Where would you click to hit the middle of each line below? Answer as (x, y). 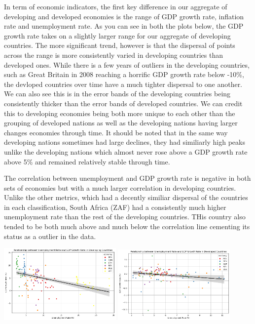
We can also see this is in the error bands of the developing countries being (117, 94)
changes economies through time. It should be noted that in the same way (116, 132)
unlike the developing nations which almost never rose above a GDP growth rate (126, 151)
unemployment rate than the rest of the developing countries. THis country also (125, 217)
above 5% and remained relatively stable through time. (87, 161)
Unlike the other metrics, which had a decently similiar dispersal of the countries (126, 197)
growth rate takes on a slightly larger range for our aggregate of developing (117, 35)
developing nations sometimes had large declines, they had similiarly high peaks (125, 142)
